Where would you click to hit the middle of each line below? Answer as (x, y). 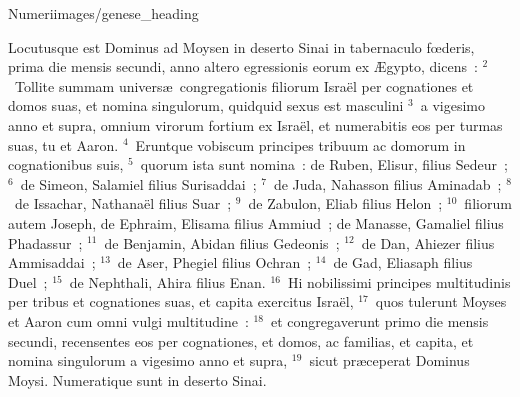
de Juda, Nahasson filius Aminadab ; (387, 183)
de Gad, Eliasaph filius (403, 262)
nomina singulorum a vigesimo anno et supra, (148, 360)
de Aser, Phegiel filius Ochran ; (214, 262)
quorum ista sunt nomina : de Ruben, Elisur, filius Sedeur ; (324, 164)
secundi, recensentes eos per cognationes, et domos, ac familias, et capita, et (241, 340)
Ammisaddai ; (52, 262)
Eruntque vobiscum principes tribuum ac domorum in (300, 144)
